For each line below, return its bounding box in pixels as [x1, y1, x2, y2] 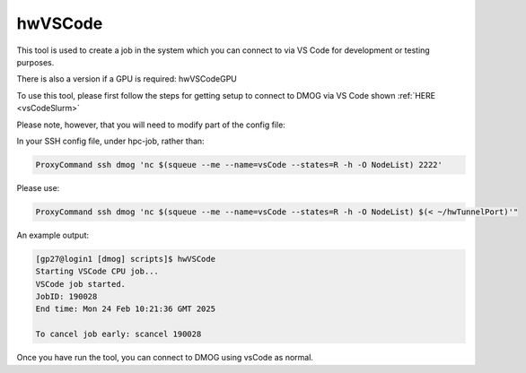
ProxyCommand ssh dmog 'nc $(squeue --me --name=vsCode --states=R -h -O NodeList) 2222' [35, 160, 443, 169]
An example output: [16, 230, 90, 240]
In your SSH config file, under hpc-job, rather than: [16, 135, 206, 146]
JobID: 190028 [35, 291, 98, 301]
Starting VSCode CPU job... [35, 266, 159, 277]
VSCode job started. [35, 279, 126, 289]
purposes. [16, 56, 55, 67]
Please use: [16, 182, 60, 193]
